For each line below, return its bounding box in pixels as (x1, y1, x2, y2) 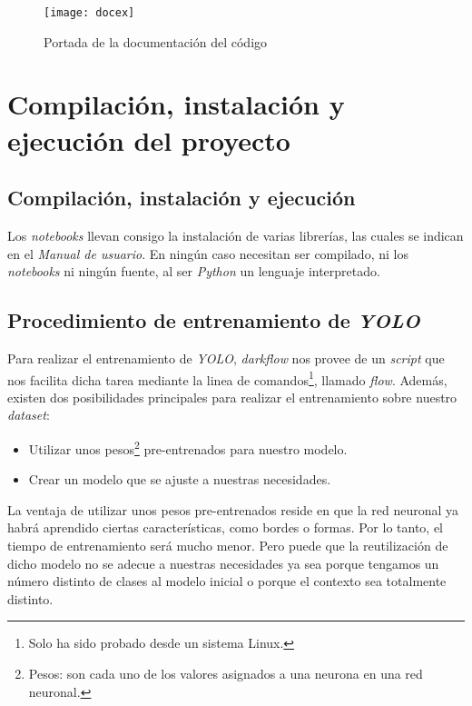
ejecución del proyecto (7, 121, 290, 158)
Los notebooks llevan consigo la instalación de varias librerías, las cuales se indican (7, 226, 464, 245)
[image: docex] (44, 6, 135, 19)
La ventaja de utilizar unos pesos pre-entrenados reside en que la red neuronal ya (7, 500, 459, 519)
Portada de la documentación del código (44, 32, 268, 51)
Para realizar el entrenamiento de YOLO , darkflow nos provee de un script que (7, 349, 445, 367)
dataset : (7, 405, 50, 424)
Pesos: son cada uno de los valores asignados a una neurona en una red (28, 664, 423, 683)
